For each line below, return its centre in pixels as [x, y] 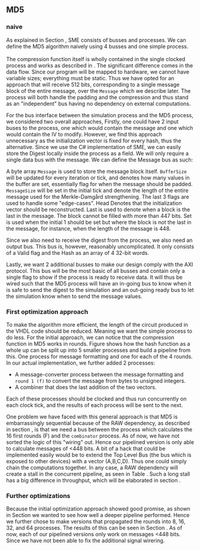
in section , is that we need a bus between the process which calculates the [99, 429]
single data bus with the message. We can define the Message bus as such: [100, 159]
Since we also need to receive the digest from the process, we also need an [99, 240]
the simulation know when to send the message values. [74, 296]
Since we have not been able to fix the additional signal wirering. [86, 540]
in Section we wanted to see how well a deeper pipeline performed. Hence [98, 515]
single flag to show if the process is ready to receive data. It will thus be [95, 277]
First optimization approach [47, 312]
